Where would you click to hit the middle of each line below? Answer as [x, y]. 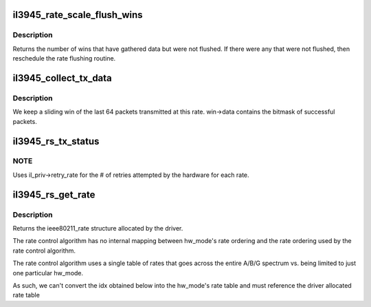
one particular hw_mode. [48, 273]
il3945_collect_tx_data [63, 78]
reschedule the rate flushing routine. [64, 59]
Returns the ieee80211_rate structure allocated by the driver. [98, 229]
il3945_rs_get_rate [54, 194]
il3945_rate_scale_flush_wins [78, 15]
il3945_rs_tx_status [56, 141]
